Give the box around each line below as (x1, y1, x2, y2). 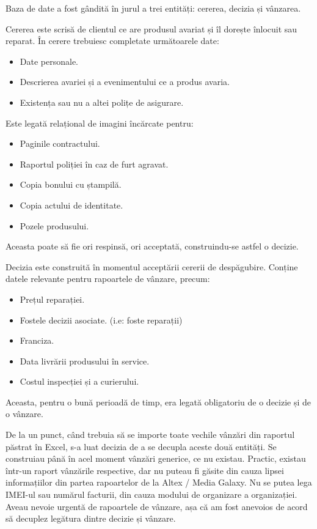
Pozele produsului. (20, 219, 89, 232)
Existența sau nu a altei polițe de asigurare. (20, 95, 184, 108)
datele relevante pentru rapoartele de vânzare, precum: (5, 272, 210, 285)
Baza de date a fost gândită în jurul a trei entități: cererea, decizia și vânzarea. (5, 2, 301, 14)
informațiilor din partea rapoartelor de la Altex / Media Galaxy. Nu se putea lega (5, 476, 312, 489)
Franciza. (20, 334, 54, 347)
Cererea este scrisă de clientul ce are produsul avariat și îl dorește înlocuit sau (5, 22, 297, 35)
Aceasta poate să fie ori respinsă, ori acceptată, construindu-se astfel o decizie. (5, 240, 299, 253)
